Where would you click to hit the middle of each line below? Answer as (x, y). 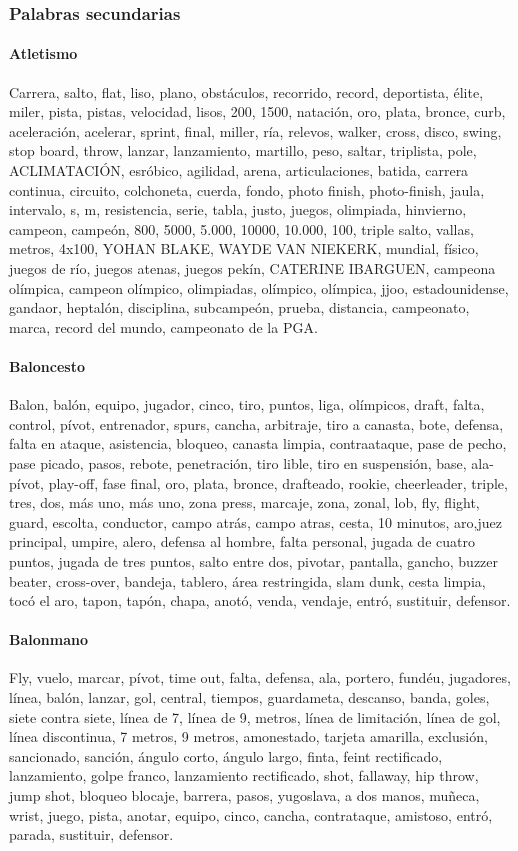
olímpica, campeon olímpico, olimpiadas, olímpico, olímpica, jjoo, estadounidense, (259, 287)
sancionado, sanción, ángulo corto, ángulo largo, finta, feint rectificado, (226, 755)
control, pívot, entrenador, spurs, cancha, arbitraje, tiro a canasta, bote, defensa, (256, 423)
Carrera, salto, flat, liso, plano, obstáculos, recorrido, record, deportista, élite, (246, 91)
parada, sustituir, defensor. (91, 834)
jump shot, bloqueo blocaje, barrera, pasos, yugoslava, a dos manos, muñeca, (244, 795)
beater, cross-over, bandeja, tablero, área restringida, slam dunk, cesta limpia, (247, 580)
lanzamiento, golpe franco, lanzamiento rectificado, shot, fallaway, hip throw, (244, 775)
